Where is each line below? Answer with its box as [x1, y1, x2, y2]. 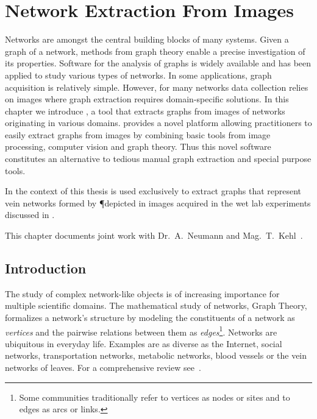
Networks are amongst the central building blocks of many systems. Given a [5, 33, 289, 46]
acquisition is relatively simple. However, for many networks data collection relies [5, 80, 308, 93]
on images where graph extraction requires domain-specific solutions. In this [5, 93, 289, 105]
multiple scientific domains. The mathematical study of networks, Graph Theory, [5, 299, 307, 312]
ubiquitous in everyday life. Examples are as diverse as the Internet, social [5, 337, 282, 350]
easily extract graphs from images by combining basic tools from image [5, 128, 271, 141]
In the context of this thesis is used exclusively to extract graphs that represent [5, 185, 302, 197]
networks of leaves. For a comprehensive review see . [5, 361, 201, 374]
